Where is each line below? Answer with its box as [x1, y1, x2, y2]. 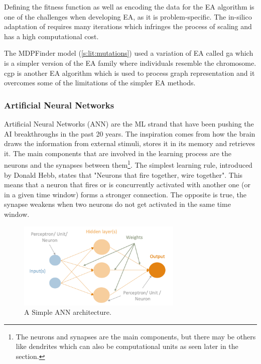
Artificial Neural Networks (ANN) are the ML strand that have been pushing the [4, 118, 254, 129]
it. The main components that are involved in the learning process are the [4, 148, 232, 158]
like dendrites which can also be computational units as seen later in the [16, 341, 238, 351]
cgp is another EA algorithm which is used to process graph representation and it [4, 67, 255, 78]
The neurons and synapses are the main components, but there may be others [16, 331, 256, 341]
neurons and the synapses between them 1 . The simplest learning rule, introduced [4, 158, 252, 170]
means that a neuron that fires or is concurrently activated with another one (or [4, 179, 250, 190]
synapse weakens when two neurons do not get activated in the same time [4, 199, 231, 209]
